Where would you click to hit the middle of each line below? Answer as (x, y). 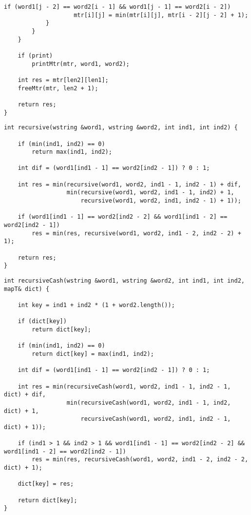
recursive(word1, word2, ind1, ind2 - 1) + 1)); (161, 201)
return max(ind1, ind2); (72, 152)
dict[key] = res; (46, 484)
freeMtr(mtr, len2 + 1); (58, 88)
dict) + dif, (25, 395)
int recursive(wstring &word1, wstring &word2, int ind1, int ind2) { (121, 128)
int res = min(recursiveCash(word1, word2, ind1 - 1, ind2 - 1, (124, 386)
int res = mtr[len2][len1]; (63, 80)
